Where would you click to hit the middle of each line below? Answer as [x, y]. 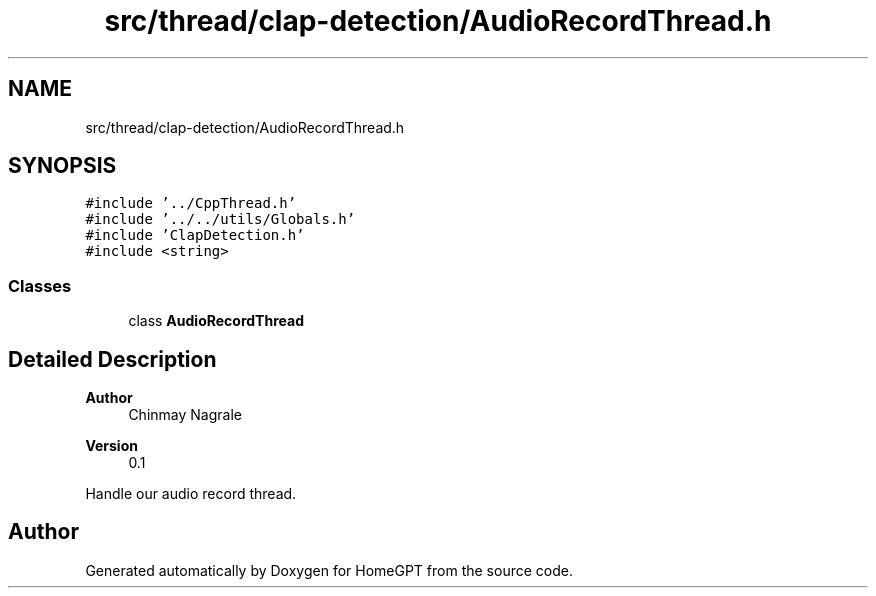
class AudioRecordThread [216, 321]
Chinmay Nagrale [185, 415]
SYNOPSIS [62, 166]
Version [111, 446]
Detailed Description [112, 359]
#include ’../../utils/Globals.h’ [220, 219]
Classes [40, 285]
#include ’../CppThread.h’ [191, 203]
